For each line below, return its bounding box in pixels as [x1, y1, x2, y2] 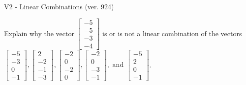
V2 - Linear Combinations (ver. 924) [4, 1, 114, 11]
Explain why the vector [4, 28, 74, 38]
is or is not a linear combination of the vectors [102, 28, 242, 38]
